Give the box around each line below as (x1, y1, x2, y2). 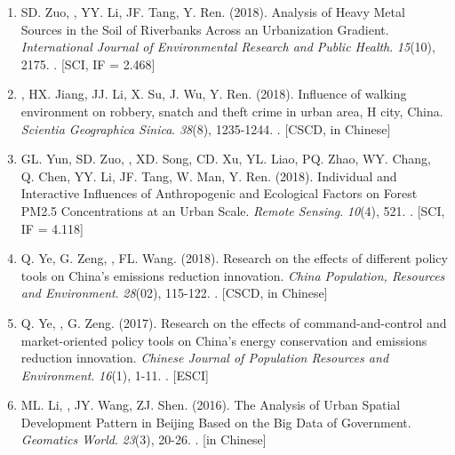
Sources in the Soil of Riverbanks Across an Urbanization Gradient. (20, 20, 389, 38)
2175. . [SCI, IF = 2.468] (20, 54, 156, 73)
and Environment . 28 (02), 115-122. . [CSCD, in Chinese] (20, 283, 328, 302)
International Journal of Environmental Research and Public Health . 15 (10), (20, 37, 435, 56)
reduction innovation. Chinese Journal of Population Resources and (20, 348, 389, 367)
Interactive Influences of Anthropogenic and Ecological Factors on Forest (20, 184, 418, 203)
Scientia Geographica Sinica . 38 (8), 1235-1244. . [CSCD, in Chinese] (20, 119, 391, 138)
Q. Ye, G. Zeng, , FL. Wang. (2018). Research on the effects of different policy (20, 249, 448, 267)
